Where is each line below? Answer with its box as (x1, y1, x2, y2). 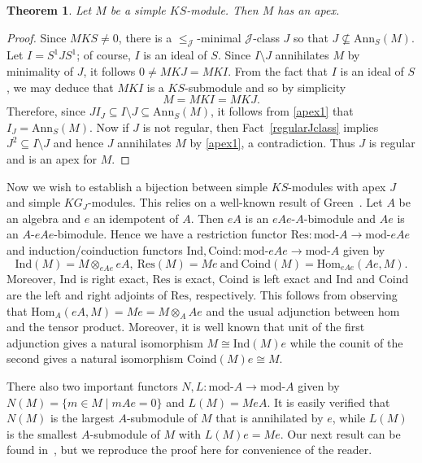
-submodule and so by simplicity (185, 78, 346, 95)
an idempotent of (93, 209, 179, 226)
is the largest (50, 409, 115, 426)
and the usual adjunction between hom (206, 302, 400, 319)
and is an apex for (7, 150, 97, 167)
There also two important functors (7, 378, 178, 395)
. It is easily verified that (267, 393, 390, 410)
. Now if (89, 118, 129, 135)
